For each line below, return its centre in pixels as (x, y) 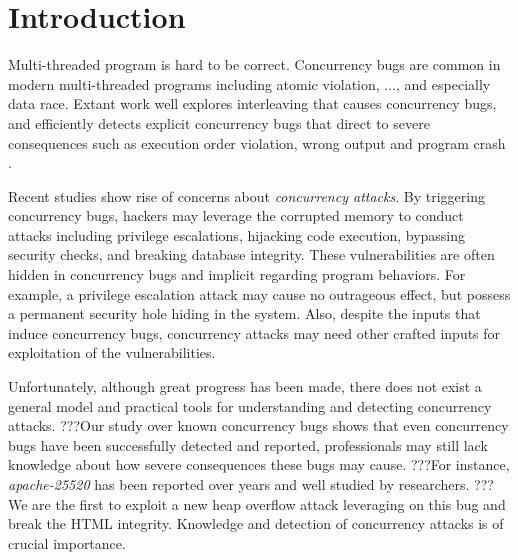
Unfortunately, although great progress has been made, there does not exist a (245, 386)
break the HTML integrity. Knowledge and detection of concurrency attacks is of (256, 523)
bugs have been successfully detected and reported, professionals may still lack (248, 444)
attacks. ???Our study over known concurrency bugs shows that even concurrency (258, 425)
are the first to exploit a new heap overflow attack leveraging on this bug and (269, 503)
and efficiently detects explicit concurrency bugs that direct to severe (219, 122)
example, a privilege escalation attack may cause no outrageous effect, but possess (259, 293)
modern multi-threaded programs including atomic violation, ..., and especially (249, 83)
